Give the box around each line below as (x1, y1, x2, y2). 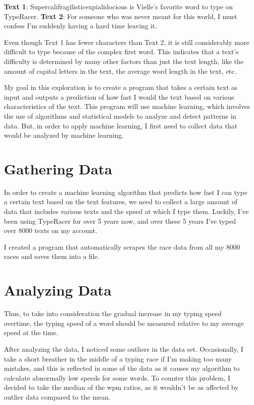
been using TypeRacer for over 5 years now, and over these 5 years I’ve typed (4, 215, 236, 226)
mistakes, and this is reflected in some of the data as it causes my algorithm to (4, 363, 240, 373)
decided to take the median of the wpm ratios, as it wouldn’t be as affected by (4, 382, 239, 392)
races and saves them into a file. (4, 251, 100, 261)
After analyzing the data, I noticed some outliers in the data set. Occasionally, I (4, 343, 243, 354)
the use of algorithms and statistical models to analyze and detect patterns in (4, 110, 236, 121)
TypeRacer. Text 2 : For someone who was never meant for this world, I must (4, 11, 237, 21)
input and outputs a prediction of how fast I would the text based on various (4, 91, 234, 102)
